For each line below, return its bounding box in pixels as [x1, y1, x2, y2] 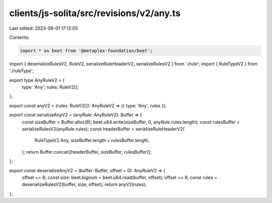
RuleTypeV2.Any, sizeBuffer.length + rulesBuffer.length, [34, 138, 150, 144]
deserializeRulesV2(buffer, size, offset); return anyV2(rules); [22, 181, 147, 187]
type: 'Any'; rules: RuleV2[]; [22, 84, 79, 90]
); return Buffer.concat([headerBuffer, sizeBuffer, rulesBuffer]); [22, 149, 152, 155]
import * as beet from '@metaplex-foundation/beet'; [20, 48, 153, 53]
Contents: [9, 34, 30, 40]
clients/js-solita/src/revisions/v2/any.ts [9, 8, 181, 19]
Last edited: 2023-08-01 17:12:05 [9, 25, 78, 31]
